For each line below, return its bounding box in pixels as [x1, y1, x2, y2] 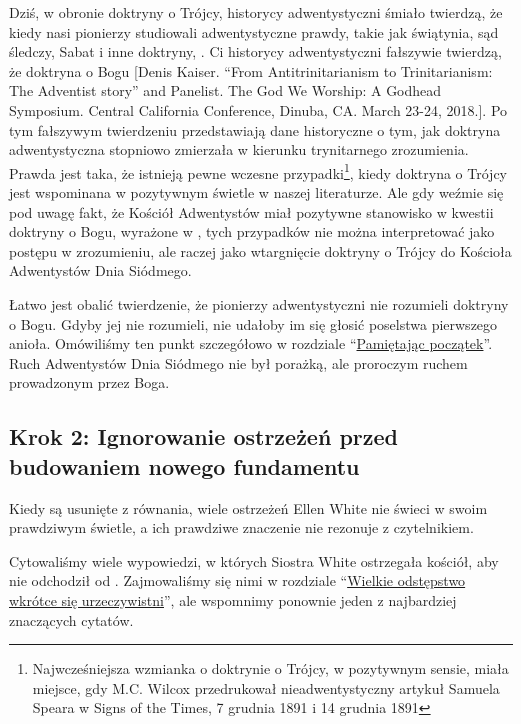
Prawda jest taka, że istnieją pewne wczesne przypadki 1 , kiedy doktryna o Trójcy [9, 159, 507, 183]
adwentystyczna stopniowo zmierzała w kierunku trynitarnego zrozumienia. [9, 139, 469, 160]
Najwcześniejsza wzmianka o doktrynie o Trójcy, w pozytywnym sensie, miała [32, 658, 509, 679]
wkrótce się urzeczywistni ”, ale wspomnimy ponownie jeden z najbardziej [9, 589, 457, 610]
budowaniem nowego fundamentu [9, 450, 360, 481]
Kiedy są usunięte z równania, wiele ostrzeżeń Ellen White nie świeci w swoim [9, 497, 488, 518]
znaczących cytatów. [9, 609, 134, 630]
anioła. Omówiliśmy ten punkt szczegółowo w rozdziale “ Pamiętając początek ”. [9, 333, 493, 354]
